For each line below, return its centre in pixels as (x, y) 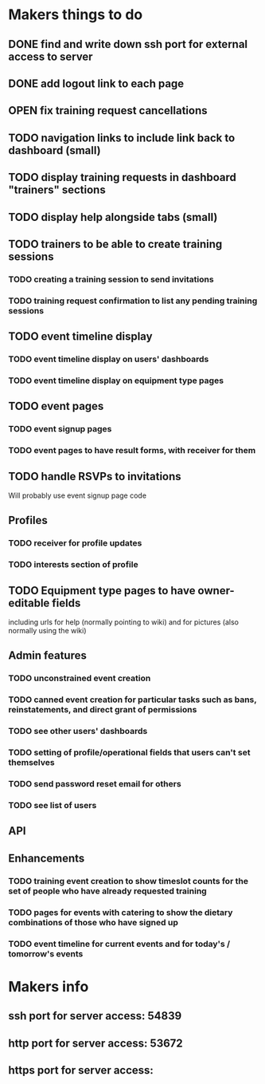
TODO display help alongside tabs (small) (113, 217)
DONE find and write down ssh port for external (128, 44)
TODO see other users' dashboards (78, 731)
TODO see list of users (53, 806)
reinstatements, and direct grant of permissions (103, 710)
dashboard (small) (55, 150)
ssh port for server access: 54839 (95, 1016)
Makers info (49, 986)
